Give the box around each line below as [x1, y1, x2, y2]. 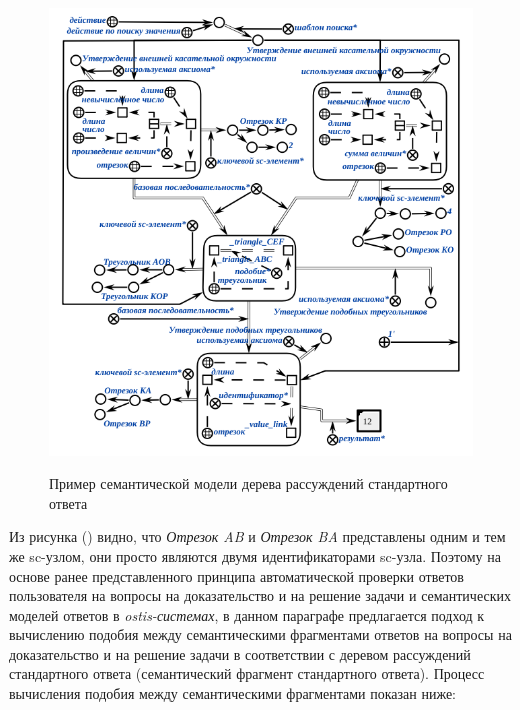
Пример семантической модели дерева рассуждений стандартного [49, 473, 448, 494]
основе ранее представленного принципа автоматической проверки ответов [9, 565, 464, 586]
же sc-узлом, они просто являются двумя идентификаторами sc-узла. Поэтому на [9, 545, 501, 566]
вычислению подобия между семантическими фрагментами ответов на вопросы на [9, 624, 512, 645]
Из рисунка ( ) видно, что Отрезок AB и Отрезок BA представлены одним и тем [9, 526, 506, 547]
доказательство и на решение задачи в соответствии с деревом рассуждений [9, 643, 471, 664]
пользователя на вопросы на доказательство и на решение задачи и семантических [9, 585, 511, 606]
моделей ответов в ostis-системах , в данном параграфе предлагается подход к [9, 604, 485, 625]
